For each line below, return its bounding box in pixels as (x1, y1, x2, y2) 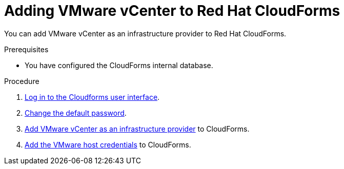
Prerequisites (4, 45, 49, 54)
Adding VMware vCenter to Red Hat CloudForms (4, 2, 340, 19)
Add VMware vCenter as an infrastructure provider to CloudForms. (25, 124, 250, 133)
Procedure (4, 76, 39, 86)
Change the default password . (25, 108, 127, 117)
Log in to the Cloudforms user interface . (25, 92, 160, 101)
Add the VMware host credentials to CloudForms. (25, 140, 191, 149)
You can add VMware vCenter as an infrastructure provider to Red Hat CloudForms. (4, 29, 287, 38)
